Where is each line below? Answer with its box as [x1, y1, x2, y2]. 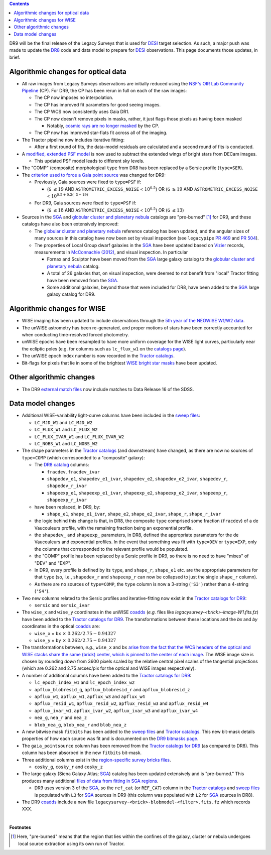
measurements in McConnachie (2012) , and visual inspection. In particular [34, 249, 188, 256]
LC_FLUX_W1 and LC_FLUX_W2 [34, 427, 98, 433]
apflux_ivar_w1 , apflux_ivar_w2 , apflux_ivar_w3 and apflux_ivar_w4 [34, 707, 198, 713]
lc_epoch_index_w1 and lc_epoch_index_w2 [34, 679, 135, 685]
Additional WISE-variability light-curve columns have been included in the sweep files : [22, 412, 200, 419]
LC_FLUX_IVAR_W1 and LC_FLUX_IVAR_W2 [34, 433, 124, 439]
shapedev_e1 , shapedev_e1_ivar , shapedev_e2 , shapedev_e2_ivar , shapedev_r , [47, 475, 228, 481]
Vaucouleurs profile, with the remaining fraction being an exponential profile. [34, 525, 193, 531]
